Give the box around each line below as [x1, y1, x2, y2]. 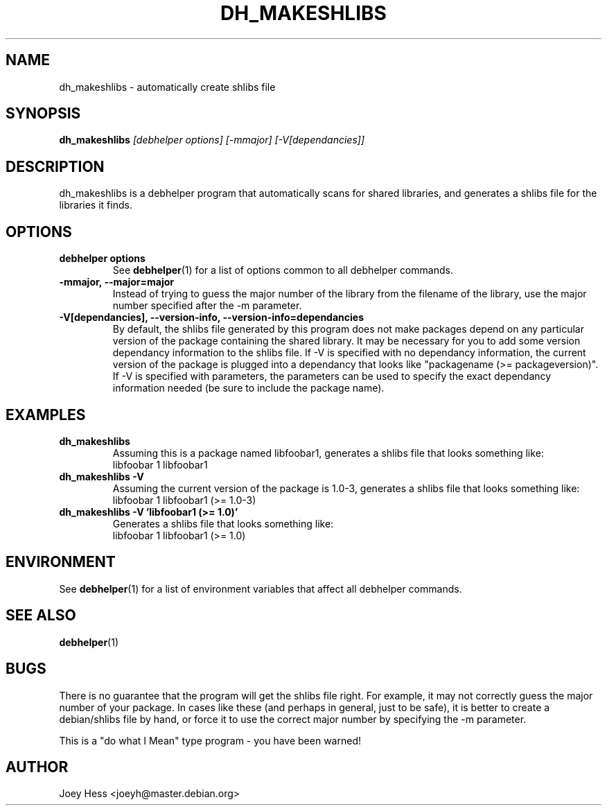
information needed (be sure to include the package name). [112, 382, 385, 394]
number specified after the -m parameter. [112, 299, 302, 312]
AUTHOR [6, 758, 69, 776]
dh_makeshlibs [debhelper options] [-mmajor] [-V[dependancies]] [59, 134, 365, 146]
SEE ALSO [6, 607, 76, 625]
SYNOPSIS [6, 105, 81, 123]
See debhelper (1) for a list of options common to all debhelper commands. [112, 264, 453, 277]
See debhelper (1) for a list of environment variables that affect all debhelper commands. [59, 582, 462, 595]
